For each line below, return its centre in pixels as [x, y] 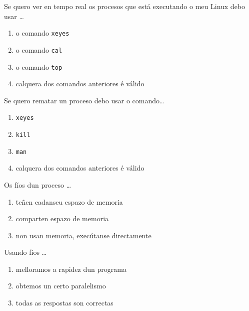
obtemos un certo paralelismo [61, 286]
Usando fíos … [25, 252]
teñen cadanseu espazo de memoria [69, 201]
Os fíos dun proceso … [38, 184]
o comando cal [39, 49]
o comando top [39, 66]
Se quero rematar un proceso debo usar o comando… [84, 100]
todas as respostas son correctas [64, 303]
